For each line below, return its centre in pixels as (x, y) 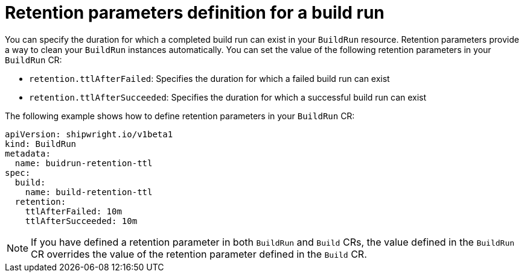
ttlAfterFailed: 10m (73, 211)
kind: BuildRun (41, 144)
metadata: (28, 153)
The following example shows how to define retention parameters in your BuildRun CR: (180, 116)
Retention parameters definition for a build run (195, 13)
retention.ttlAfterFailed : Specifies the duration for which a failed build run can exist (209, 78)
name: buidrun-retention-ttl (84, 163)
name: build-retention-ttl (89, 192)
